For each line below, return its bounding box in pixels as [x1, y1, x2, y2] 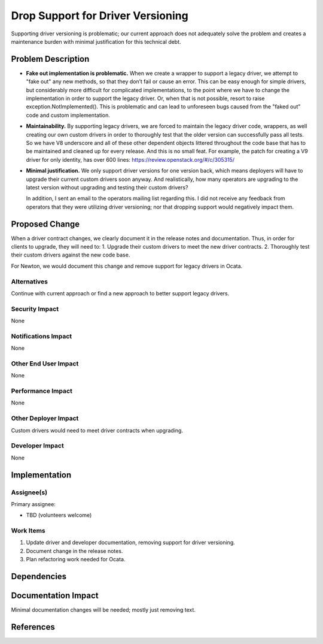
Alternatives [11, 277, 48, 286]
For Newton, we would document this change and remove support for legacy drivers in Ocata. [11, 262, 243, 270]
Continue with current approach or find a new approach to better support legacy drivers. [11, 289, 230, 297]
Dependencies [11, 572, 67, 582]
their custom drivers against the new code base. [11, 252, 130, 259]
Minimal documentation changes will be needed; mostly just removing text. [11, 606, 196, 613]
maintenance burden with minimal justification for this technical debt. [11, 38, 182, 45]
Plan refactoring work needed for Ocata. [26, 556, 126, 563]
